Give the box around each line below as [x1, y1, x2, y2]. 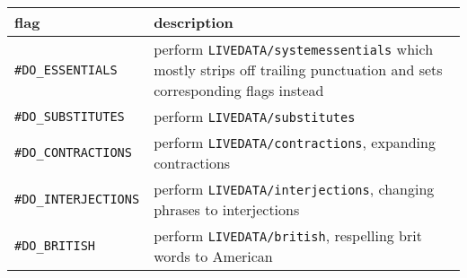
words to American [154, 246, 273, 266]
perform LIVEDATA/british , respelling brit [154, 225, 422, 246]
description [154, 12, 233, 32]
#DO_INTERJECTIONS [14, 192, 140, 206]
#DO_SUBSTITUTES [14, 109, 125, 124]
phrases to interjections [154, 199, 300, 220]
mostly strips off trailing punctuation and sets [154, 59, 443, 80]
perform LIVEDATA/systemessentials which [154, 39, 434, 59]
